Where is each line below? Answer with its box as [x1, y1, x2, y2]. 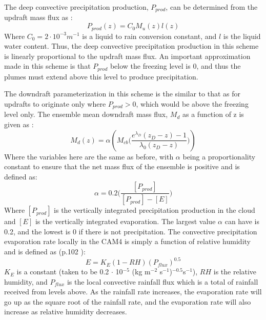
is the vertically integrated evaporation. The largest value [35, 216, 216, 227]
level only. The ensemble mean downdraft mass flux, [4, 109, 168, 119]
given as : [4, 118, 34, 129]
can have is [224, 216, 260, 227]
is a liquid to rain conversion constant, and [82, 30, 217, 41]
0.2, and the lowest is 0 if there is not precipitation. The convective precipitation [4, 226, 257, 236]
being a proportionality [182, 151, 256, 162]
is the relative [213, 266, 257, 277]
